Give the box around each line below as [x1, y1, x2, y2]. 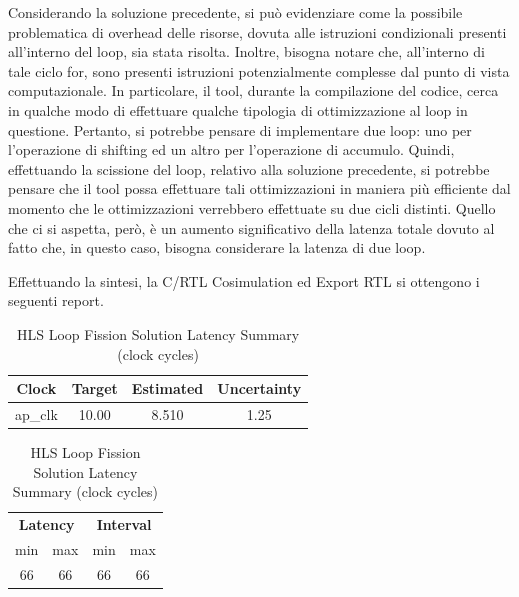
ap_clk [15, 403, 58, 424]
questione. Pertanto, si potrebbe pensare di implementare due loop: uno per [8, 119, 472, 140]
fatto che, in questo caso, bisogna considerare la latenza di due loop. [8, 237, 426, 258]
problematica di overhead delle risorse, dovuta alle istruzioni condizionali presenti [8, 21, 507, 42]
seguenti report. [8, 290, 104, 311]
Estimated [131, 378, 204, 399]
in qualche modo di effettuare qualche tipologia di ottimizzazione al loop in [8, 99, 468, 120]
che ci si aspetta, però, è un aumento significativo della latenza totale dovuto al [8, 217, 495, 238]
